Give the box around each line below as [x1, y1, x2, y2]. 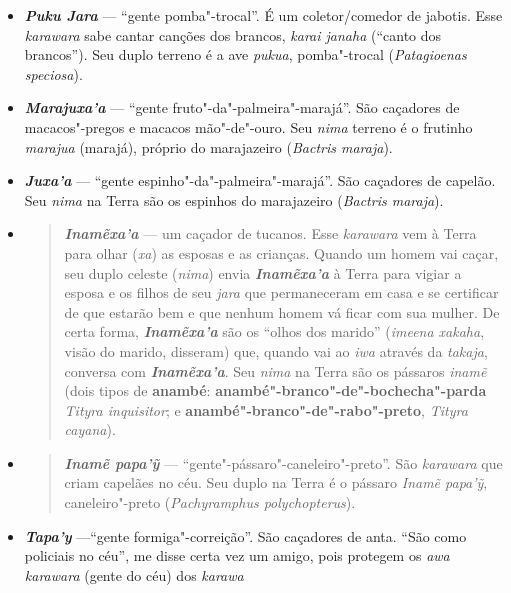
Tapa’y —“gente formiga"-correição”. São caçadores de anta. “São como [24, 525, 467, 546]
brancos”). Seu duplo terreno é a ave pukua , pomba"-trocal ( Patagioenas [24, 44, 467, 65]
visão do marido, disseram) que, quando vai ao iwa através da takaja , [64, 340, 488, 361]
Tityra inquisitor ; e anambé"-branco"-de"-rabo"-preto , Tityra [64, 399, 468, 420]
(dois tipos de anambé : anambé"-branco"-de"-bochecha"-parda [64, 380, 487, 401]
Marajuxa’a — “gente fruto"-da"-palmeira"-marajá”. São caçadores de [24, 97, 460, 118]
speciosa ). [24, 63, 83, 84]
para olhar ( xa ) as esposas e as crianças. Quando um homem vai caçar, [64, 242, 499, 263]
